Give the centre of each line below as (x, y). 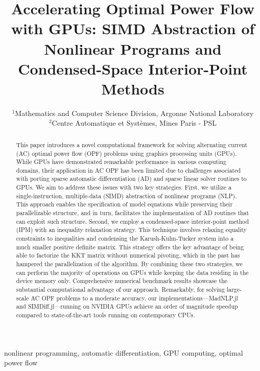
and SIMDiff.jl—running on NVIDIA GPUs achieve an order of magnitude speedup (127, 306)
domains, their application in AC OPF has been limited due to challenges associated (128, 170)
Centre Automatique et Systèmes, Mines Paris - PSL (134, 123)
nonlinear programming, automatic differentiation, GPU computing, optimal (124, 352)
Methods (133, 88)
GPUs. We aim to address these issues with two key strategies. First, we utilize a (124, 187)
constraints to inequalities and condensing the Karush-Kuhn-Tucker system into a (125, 238)
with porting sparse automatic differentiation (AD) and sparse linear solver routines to (131, 179)
